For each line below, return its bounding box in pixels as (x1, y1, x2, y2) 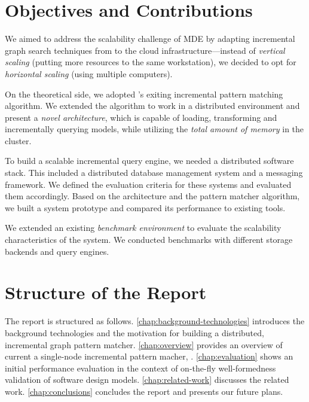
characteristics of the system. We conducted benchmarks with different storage (5, 233, 293, 246)
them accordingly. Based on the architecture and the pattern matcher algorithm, (5, 190, 300, 202)
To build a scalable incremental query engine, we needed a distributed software (5, 154, 294, 167)
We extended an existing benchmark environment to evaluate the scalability (5, 221, 282, 234)
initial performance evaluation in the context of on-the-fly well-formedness (5, 361, 276, 374)
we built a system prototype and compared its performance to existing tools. (5, 201, 286, 214)
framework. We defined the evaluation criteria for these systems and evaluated (5, 178, 292, 190)
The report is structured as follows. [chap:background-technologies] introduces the (5, 315, 305, 327)
